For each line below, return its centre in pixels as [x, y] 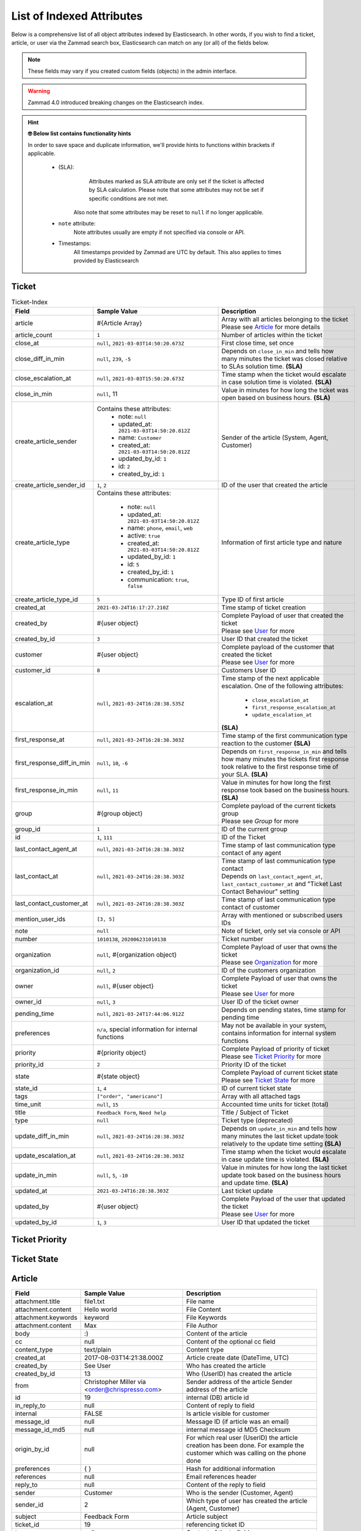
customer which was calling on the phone [246, 1453]
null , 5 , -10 [112, 1175]
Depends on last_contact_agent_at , [272, 876]
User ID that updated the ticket [265, 1222]
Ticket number [242, 939]
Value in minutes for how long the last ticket [284, 1168]
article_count [34, 335]
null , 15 [108, 1104]
